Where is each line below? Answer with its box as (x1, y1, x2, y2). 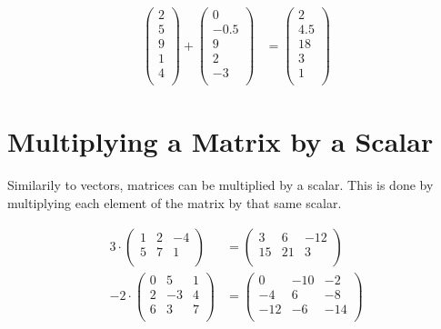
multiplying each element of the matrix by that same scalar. (7, 194, 342, 212)
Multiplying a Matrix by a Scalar (7, 123, 434, 160)
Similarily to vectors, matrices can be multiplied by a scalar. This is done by (7, 175, 434, 194)
